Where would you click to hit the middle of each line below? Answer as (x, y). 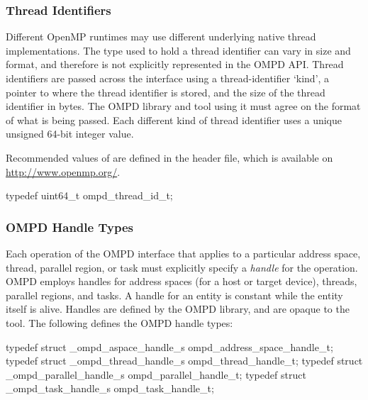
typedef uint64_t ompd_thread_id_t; (89, 195)
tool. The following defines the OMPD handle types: (119, 322)
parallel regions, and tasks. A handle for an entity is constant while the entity (174, 295)
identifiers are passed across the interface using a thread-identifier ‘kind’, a (168, 78)
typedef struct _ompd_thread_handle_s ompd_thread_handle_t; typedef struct (184, 361)
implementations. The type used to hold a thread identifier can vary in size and (178, 50)
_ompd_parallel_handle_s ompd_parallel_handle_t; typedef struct (156, 374)
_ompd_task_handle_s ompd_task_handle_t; (110, 388)
